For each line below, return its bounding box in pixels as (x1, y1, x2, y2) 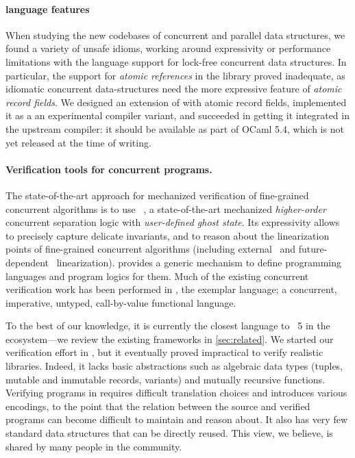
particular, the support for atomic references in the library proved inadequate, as (5, 68, 345, 82)
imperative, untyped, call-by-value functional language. (5, 295, 236, 309)
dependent (5, 255, 49, 269)
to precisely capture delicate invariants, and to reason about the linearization (5, 228, 330, 242)
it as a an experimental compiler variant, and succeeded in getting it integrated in (5, 108, 350, 123)
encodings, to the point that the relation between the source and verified (5, 398, 310, 413)
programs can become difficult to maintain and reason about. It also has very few (5, 412, 347, 427)
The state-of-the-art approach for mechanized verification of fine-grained (5, 188, 309, 202)
